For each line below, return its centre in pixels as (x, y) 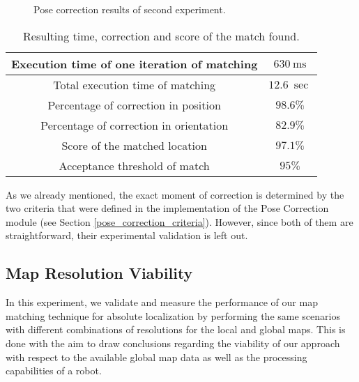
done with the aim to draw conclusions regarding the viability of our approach (173, 343)
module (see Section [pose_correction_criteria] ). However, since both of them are (179, 221)
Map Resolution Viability (99, 273)
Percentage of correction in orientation (135, 125)
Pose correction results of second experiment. (130, 9)
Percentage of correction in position (134, 105)
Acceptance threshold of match (134, 165)
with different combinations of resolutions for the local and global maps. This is (176, 329)
